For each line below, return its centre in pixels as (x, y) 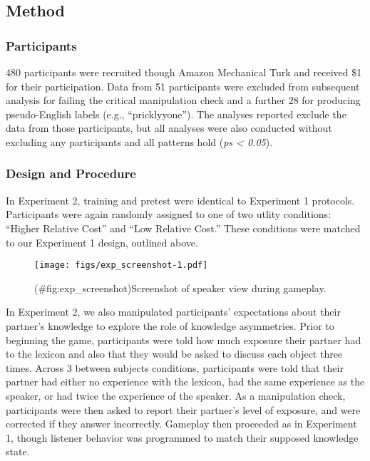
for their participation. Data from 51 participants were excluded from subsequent (183, 86)
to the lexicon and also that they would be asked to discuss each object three (174, 354)
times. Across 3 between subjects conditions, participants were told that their (175, 367)
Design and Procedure (71, 173)
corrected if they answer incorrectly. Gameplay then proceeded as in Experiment (181, 424)
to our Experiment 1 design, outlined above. (102, 242)
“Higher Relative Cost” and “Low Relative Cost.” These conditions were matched (183, 228)
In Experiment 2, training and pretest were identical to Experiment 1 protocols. (180, 200)
